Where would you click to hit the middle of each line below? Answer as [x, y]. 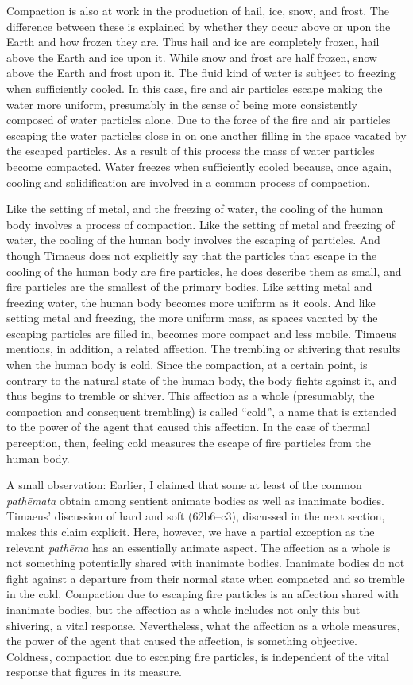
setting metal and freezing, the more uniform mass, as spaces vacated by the [192, 318]
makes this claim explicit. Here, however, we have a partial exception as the [191, 531]
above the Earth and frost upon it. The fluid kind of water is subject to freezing [201, 73]
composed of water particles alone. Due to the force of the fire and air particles [199, 120]
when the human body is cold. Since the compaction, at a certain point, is [187, 365]
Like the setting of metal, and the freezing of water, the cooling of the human [195, 209]
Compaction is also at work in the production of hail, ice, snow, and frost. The [198, 10]
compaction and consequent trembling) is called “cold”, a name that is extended [202, 411]
